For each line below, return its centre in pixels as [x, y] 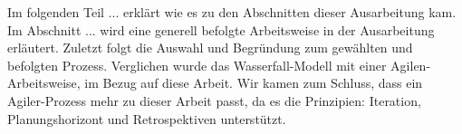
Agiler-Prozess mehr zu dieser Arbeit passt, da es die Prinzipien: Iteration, [214, 100]
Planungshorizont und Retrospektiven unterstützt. [147, 118]
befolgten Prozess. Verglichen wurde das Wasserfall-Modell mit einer [197, 65]
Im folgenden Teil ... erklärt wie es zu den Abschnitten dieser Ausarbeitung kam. [232, 12]
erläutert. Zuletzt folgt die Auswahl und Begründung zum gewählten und [210, 48]
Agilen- [411, 65]
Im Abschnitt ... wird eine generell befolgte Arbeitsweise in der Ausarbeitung [221, 29]
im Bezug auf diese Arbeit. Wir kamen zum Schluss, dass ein [254, 83]
